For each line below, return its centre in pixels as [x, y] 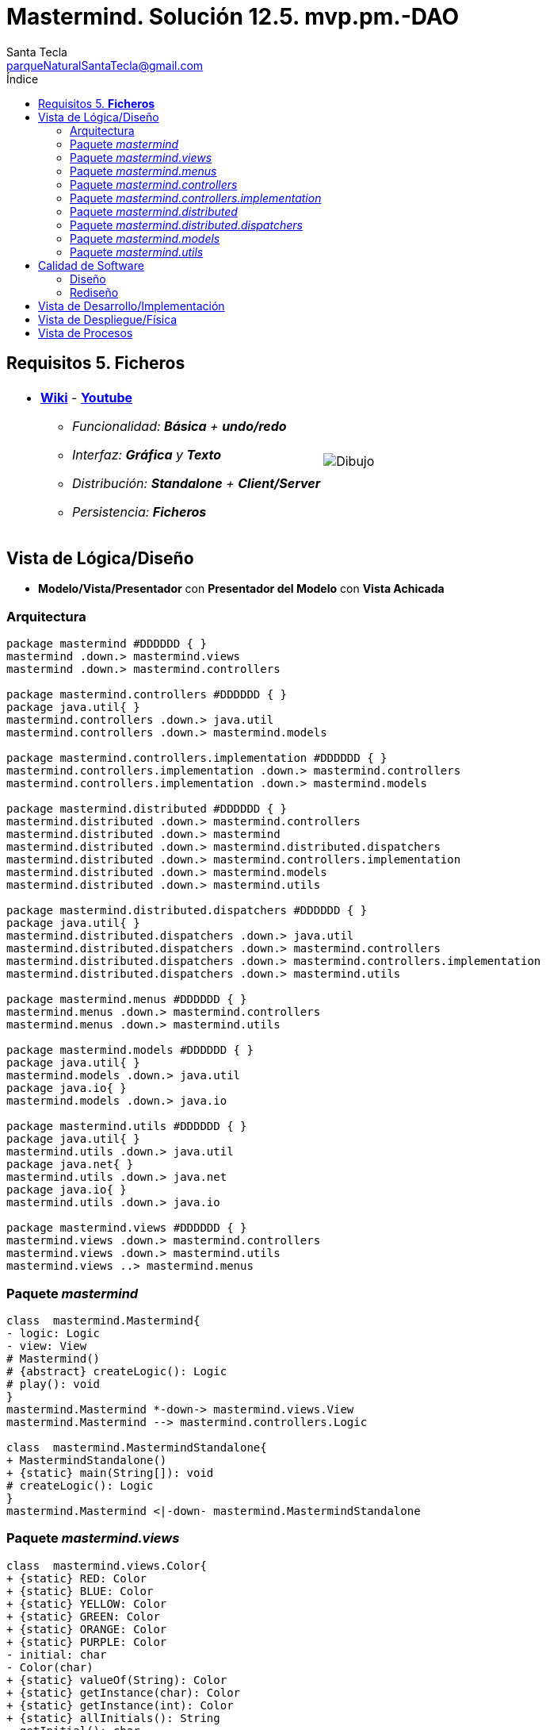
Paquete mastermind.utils [137, 252]
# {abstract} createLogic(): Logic [117, 1371]
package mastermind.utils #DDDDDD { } [127, 1126]
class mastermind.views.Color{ [107, 1565]
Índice [23, 79]
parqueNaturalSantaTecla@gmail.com [105, 65]
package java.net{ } [70, 1165]
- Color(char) [50, 1667]
